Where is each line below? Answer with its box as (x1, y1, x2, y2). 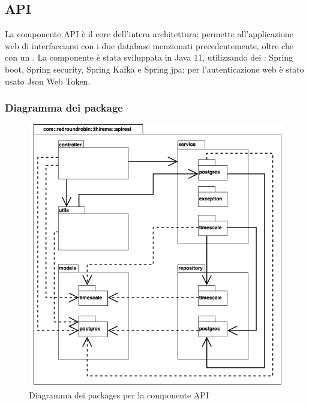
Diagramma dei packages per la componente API (29, 389, 209, 401)
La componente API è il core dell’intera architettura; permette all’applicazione (5, 28, 293, 40)
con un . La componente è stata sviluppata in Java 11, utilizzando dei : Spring (5, 51, 293, 64)
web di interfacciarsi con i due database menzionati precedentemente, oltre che (5, 39, 293, 52)
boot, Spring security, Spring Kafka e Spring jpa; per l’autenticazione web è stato (5, 62, 304, 75)
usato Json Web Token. (5, 74, 91, 87)
